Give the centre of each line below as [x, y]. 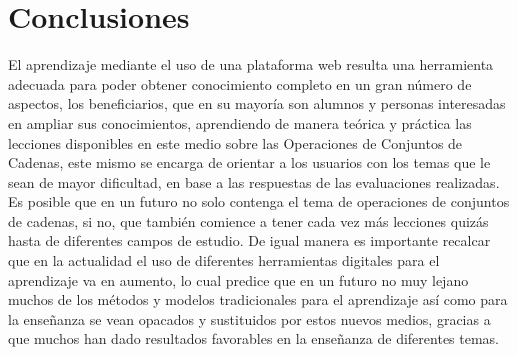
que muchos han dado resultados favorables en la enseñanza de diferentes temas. [254, 338]
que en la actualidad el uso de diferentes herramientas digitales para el [224, 260]
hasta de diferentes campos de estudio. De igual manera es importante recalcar [249, 240]
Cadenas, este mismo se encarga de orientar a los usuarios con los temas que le [249, 162]
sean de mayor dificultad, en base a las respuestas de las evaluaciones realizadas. [254, 181]
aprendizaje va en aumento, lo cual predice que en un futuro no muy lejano [238, 279]
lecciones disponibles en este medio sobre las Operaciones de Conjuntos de [235, 142]
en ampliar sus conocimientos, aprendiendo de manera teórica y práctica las [240, 122]
